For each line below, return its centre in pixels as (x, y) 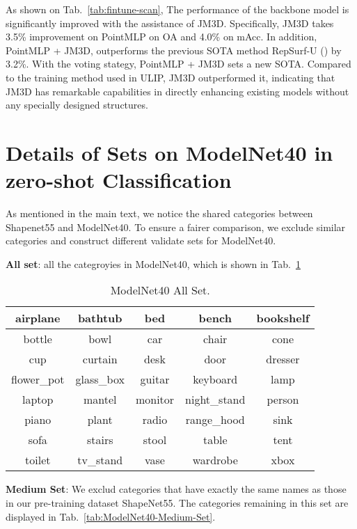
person (283, 400)
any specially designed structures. (77, 105)
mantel (100, 400)
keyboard (215, 379)
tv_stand (100, 460)
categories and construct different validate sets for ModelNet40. (141, 240)
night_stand (215, 400)
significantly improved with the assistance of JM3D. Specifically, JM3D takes (170, 23)
